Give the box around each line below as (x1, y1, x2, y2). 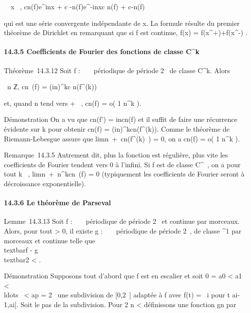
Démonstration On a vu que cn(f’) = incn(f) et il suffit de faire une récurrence (4, 114, 237, 124)
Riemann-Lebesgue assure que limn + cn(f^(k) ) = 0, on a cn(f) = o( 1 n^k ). (4, 133, 240, 143)
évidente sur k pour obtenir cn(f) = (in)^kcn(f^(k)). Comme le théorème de (4, 123, 230, 134)
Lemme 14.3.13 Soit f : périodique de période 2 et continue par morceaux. (4, 216, 240, 226)
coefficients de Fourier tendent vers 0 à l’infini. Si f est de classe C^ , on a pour (4, 159, 241, 169)
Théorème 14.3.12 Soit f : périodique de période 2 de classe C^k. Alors (4, 65, 230, 75)
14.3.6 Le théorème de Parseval (4, 197, 111, 208)
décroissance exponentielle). (4, 178, 86, 188)
